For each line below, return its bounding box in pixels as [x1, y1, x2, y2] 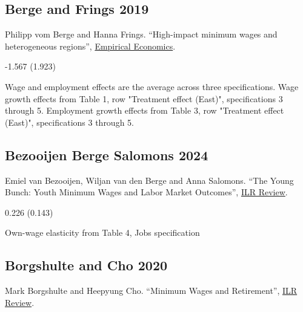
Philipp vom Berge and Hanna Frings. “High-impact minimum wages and [5, 28, 278, 41]
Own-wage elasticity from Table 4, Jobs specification [5, 226, 200, 239]
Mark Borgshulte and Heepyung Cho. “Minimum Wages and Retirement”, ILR [5, 284, 298, 297]
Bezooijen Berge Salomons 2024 [5, 145, 208, 164]
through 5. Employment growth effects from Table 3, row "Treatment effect [5, 104, 284, 117]
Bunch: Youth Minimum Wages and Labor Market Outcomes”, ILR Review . [5, 186, 288, 198]
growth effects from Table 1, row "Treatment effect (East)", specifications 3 [5, 92, 283, 105]
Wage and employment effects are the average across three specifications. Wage [5, 80, 299, 93]
